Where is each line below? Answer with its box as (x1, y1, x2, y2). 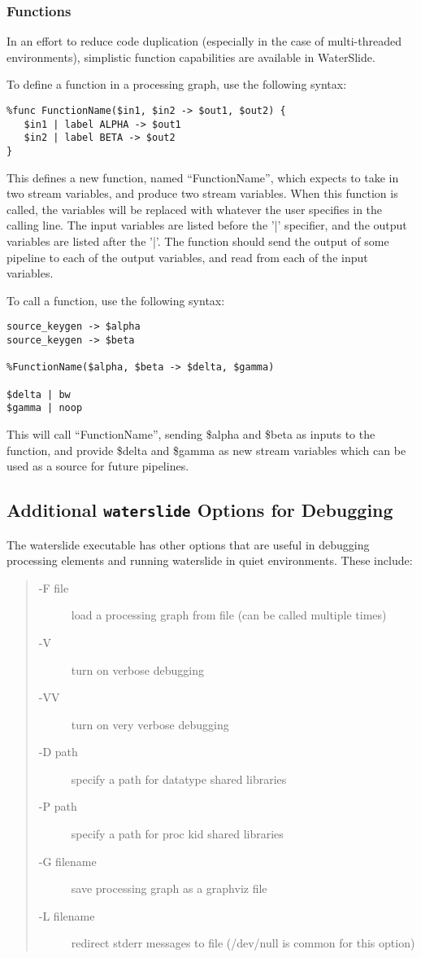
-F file (38, 579, 69, 596)
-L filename (38, 907, 95, 924)
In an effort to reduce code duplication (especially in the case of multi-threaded (7, 33, 401, 50)
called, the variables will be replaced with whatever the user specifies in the (7, 200, 383, 217)
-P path (38, 798, 77, 815)
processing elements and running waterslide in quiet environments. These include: (7, 552, 413, 569)
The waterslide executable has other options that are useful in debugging (7, 536, 370, 553)
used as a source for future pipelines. (7, 457, 189, 475)
